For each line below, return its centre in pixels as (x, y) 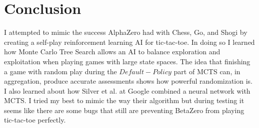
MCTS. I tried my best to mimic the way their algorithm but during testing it (124, 100)
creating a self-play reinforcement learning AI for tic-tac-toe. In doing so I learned (129, 42)
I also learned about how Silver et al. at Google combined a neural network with (127, 90)
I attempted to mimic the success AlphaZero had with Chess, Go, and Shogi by (126, 32)
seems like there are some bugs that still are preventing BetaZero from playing (124, 110)
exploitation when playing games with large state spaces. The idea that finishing (127, 61)
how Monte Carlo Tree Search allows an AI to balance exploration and (112, 52)
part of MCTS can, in (207, 71)
